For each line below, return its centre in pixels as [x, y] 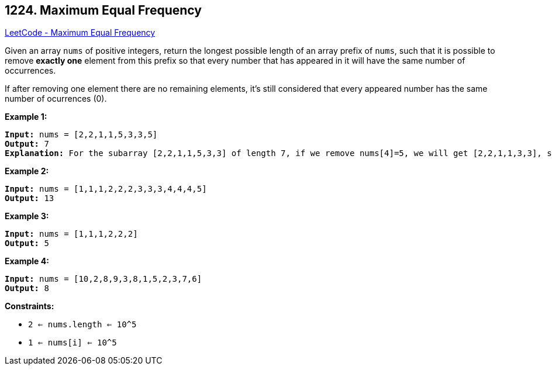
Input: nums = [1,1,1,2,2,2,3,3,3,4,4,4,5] [106, 189]
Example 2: [27, 171]
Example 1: [26, 117]
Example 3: [27, 216]
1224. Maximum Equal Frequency [103, 10]
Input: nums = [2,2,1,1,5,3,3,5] [81, 135]
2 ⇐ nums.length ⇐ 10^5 [82, 325]
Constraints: [30, 306]
